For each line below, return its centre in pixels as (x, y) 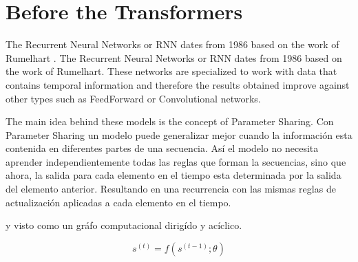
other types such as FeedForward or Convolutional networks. (133, 98)
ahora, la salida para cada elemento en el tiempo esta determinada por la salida (173, 175)
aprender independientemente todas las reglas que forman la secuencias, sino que (176, 161)
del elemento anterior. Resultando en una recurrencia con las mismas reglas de (171, 189)
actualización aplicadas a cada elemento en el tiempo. (118, 202)
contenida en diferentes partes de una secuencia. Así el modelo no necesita (162, 148)
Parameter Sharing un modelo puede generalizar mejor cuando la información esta (179, 134)
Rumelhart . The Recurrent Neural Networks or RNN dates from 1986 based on (174, 57)
